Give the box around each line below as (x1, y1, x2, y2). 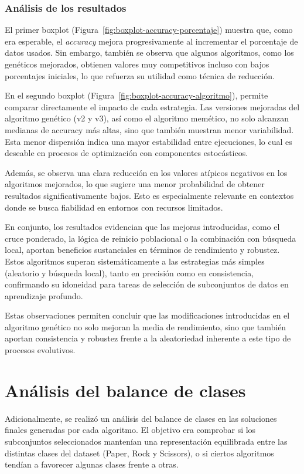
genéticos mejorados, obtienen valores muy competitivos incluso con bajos (5, 58, 269, 70)
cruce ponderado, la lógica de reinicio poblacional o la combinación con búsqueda (5, 232, 296, 244)
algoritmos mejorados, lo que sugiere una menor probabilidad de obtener (5, 178, 265, 190)
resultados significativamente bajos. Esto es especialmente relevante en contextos (5, 189, 294, 201)
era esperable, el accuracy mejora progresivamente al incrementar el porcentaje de (5, 35, 298, 47)
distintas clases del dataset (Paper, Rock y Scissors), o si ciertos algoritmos (5, 446, 274, 459)
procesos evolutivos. (5, 344, 76, 356)
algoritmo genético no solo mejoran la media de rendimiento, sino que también (5, 320, 286, 333)
